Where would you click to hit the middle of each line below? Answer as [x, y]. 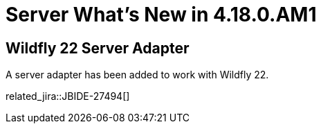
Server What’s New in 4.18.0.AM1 [161, 15]
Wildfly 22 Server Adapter [98, 48]
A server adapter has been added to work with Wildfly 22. [137, 75]
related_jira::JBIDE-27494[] [68, 96]
